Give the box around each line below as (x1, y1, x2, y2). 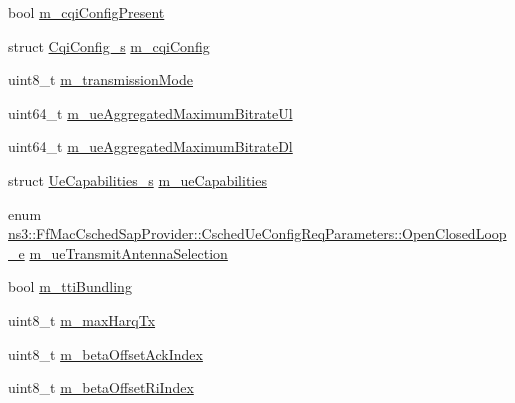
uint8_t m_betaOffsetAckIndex (8, 343, 203, 364)
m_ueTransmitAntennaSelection (29, 242, 228, 263)
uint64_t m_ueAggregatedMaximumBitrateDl (8, 136, 293, 157)
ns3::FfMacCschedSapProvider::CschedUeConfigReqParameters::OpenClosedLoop (8, 223, 507, 244)
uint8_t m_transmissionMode (8, 69, 194, 90)
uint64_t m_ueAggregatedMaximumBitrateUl (8, 102, 293, 123)
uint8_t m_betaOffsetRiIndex (8, 377, 194, 398)
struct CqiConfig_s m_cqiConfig (8, 35, 210, 56)
